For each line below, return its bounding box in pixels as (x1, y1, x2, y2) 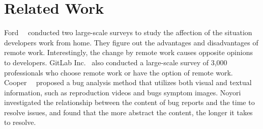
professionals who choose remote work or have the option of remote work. (4, 67, 233, 78)
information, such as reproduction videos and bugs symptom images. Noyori (4, 87, 241, 97)
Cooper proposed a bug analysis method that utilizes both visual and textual (4, 77, 252, 88)
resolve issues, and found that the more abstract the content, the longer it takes (4, 107, 253, 117)
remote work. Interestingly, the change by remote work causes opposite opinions (4, 47, 253, 58)
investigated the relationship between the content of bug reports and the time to (4, 97, 255, 108)
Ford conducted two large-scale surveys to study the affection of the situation (4, 27, 252, 38)
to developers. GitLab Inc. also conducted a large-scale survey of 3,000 (4, 57, 227, 67)
